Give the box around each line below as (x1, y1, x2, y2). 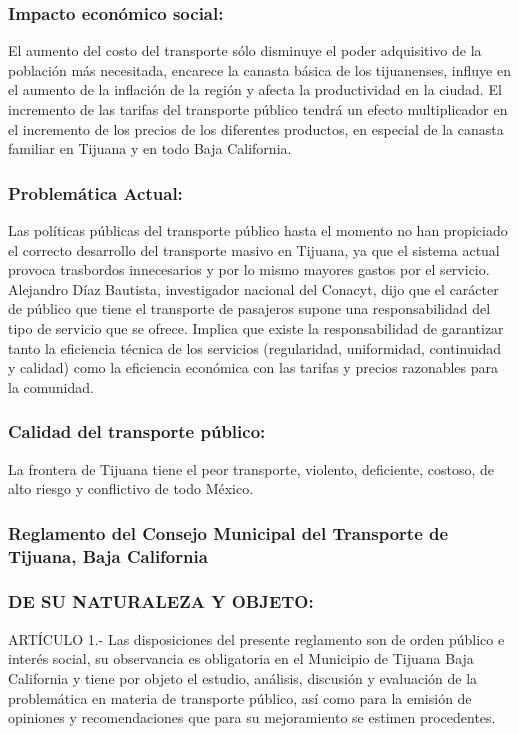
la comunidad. (8, 376, 94, 397)
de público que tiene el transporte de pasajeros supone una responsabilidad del (8, 298, 491, 319)
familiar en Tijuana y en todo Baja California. (8, 138, 292, 159)
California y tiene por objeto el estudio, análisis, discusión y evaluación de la (8, 667, 478, 688)
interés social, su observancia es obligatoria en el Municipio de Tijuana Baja (8, 648, 474, 669)
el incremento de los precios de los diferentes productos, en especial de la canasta (8, 118, 504, 139)
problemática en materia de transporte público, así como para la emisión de (8, 687, 472, 708)
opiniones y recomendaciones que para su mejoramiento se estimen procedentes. (8, 707, 496, 728)
